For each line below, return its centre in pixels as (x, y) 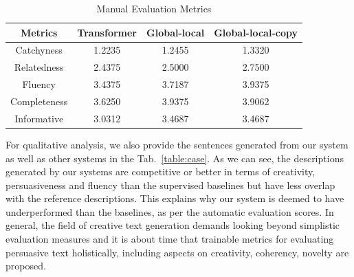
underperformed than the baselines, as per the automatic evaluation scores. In (170, 211)
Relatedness (39, 67)
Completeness (39, 101)
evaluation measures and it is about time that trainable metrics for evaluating (170, 239)
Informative (39, 118)
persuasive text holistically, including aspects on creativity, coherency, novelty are (177, 252)
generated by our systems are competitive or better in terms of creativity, (161, 171)
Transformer (107, 32)
